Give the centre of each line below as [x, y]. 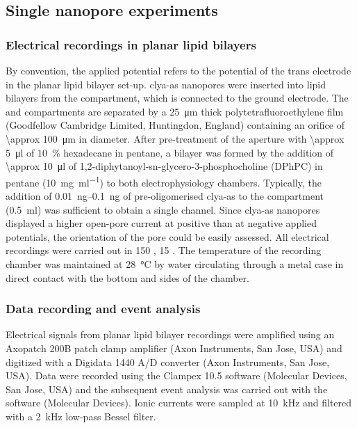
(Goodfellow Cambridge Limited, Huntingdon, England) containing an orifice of [175, 125]
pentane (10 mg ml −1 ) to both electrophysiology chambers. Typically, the [164, 181]
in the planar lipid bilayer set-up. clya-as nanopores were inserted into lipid [166, 84]
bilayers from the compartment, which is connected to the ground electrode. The [177, 98]
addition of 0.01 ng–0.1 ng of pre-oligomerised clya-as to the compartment [165, 196]
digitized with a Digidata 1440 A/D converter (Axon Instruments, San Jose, [168, 362]
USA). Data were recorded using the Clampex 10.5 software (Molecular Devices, [176, 375]
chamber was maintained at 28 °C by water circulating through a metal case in [175, 263]
